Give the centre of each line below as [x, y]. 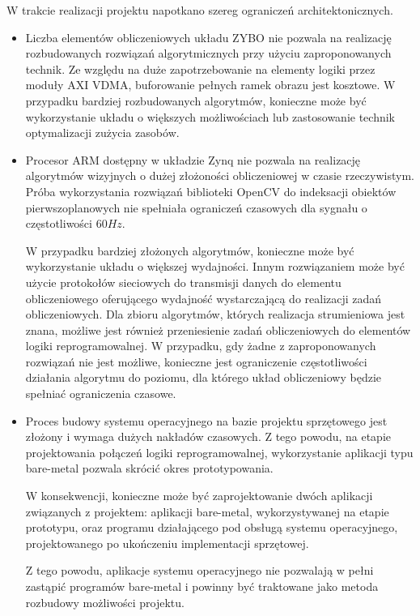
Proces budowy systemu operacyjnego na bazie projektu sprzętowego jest [206, 420]
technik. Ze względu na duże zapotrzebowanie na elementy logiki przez [200, 68]
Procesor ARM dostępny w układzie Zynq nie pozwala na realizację [193, 159]
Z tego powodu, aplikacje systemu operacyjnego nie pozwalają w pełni [199, 570]
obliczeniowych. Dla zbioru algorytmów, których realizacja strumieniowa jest [215, 314]
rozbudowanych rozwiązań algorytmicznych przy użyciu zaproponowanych [208, 53]
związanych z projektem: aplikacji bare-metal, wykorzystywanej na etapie [207, 511]
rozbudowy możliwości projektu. [105, 602]
